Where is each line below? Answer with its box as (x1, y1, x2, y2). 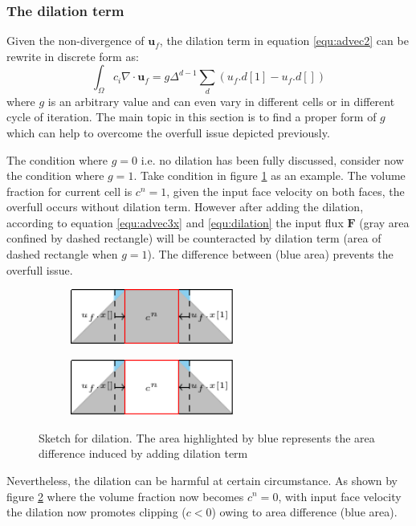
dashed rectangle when (6, 246, 118, 263)
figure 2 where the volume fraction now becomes (6, 487, 244, 504)
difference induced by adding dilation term (39, 445, 248, 462)
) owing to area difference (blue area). (211, 504, 398, 520)
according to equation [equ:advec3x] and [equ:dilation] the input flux (6, 214, 344, 230)
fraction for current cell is (6, 182, 133, 199)
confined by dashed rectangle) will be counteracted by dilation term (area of (6, 230, 381, 247)
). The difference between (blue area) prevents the (147, 246, 394, 263)
